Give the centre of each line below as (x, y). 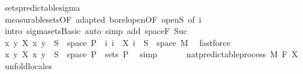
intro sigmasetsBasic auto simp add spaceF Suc (96, 31)
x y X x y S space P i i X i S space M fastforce (117, 42)
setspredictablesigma (42, 7)
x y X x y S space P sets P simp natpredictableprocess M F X (151, 54)
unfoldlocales (28, 65)
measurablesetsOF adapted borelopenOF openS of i (103, 19)
